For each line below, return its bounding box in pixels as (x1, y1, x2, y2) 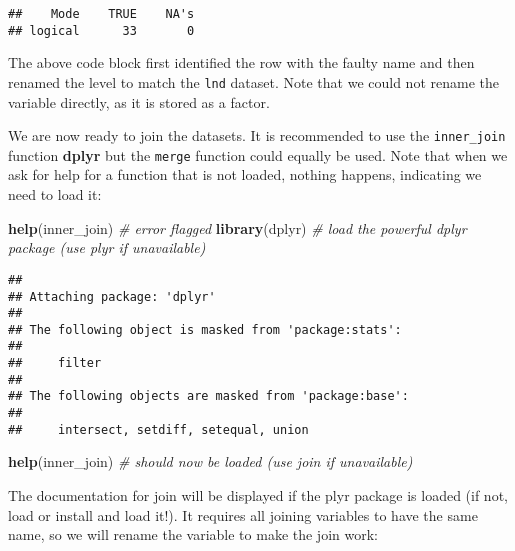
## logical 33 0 (8, 23, 195, 38)
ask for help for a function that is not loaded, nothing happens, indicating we (8, 164, 482, 185)
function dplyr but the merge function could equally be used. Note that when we (8, 144, 508, 165)
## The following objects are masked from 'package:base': (8, 389, 409, 404)
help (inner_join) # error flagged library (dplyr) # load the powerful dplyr (8, 217, 467, 238)
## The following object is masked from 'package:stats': (8, 322, 402, 337)
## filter (8, 356, 102, 371)
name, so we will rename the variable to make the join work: (8, 524, 378, 545)
